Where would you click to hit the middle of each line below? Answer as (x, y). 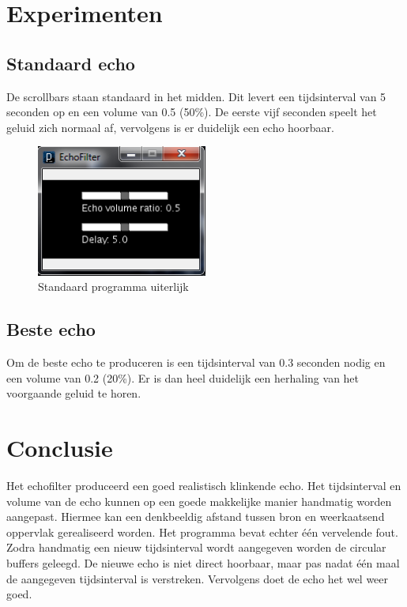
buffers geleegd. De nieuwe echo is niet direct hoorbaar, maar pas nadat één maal (203, 563)
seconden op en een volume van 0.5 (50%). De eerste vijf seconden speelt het (192, 112)
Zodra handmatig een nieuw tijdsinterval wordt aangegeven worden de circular (196, 547)
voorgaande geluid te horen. (74, 393)
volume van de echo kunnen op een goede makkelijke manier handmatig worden (199, 501)
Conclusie (60, 448)
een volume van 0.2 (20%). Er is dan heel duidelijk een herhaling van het (183, 377)
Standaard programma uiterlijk (113, 287)
